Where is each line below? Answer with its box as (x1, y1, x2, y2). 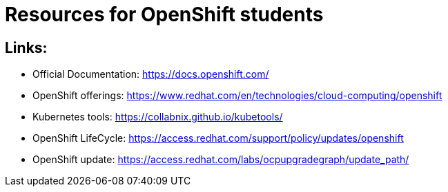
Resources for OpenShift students (5, 3, 324, 26)
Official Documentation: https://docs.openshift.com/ (32, 68, 269, 81)
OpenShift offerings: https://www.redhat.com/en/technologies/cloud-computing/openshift (32, 89, 442, 102)
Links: (5, 39, 48, 56)
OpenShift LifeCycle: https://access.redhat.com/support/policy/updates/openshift (32, 132, 404, 145)
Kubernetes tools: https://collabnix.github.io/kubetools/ (32, 111, 283, 123)
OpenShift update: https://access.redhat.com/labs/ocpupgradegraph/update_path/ (32, 153, 409, 166)
